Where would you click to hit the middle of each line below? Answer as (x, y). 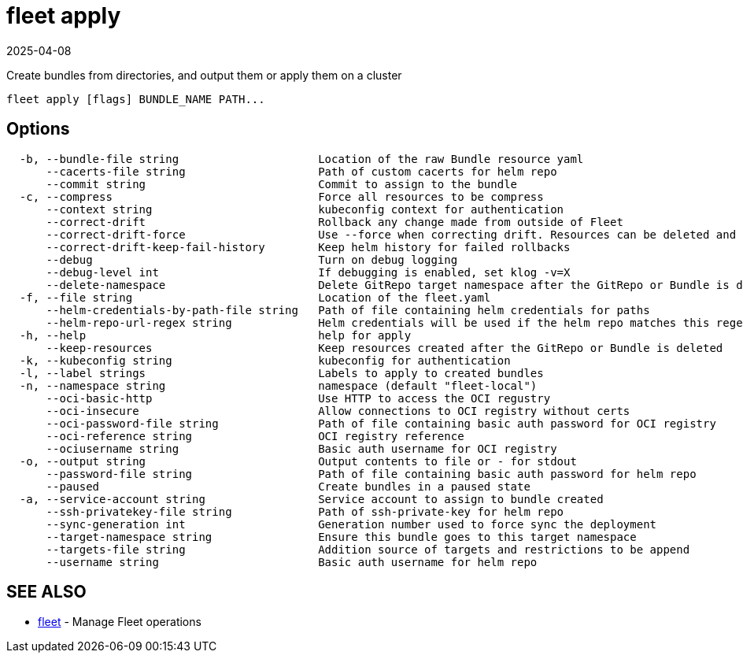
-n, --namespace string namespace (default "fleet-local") (278, 385)
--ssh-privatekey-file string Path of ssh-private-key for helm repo (305, 511)
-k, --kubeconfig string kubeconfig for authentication (265, 360)
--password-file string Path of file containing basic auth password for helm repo (371, 474)
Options (38, 129)
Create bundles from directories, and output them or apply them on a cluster (204, 75)
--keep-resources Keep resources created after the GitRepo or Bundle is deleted (384, 348)
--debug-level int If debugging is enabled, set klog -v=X (308, 272)
